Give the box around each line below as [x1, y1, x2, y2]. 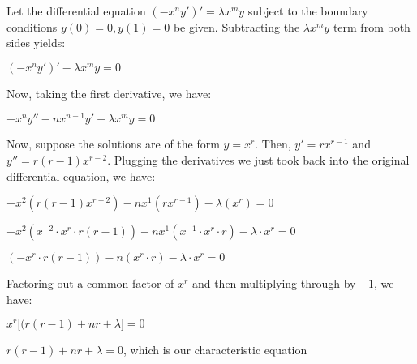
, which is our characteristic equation [123, 341, 307, 358]
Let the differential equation [6, 2, 146, 19]
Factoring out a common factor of [6, 275, 174, 292]
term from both [333, 18, 411, 35]
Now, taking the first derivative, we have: [6, 84, 212, 101]
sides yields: [6, 34, 66, 51]
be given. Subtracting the [173, 18, 300, 35]
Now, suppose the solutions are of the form [6, 135, 220, 152]
